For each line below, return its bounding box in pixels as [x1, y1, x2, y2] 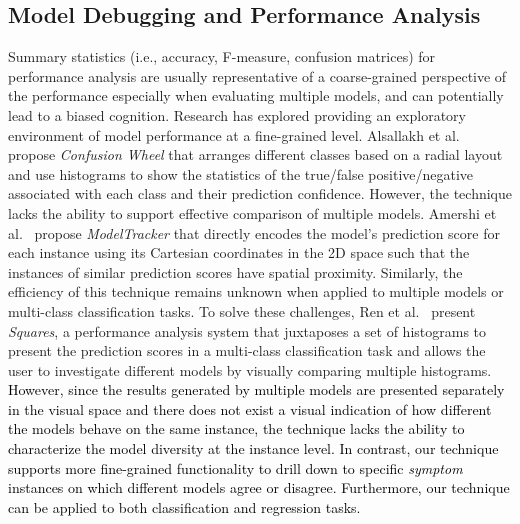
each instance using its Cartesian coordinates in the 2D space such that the [8, 242, 470, 263]
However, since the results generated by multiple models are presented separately [8, 379, 505, 400]
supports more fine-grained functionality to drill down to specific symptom [8, 457, 463, 478]
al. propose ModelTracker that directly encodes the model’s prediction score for [8, 222, 500, 243]
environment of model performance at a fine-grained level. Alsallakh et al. [8, 124, 460, 145]
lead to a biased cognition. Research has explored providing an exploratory [8, 104, 466, 125]
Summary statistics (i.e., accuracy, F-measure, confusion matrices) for [8, 46, 436, 67]
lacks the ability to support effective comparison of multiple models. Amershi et [8, 202, 497, 223]
